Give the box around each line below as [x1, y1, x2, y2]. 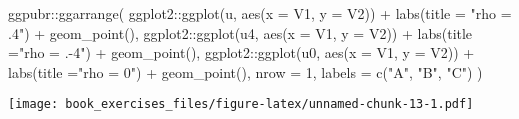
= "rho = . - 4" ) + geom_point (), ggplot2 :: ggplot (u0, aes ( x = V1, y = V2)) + [8, 42, 475, 63]
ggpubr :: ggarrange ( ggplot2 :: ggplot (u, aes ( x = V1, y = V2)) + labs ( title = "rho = [8, 3, 512, 23]
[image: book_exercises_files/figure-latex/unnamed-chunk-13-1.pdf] [8, 97, 474, 112]
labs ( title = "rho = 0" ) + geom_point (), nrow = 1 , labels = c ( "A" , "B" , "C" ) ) [8, 61, 483, 82]
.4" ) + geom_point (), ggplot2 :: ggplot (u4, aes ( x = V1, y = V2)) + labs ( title [8, 22, 473, 43]
